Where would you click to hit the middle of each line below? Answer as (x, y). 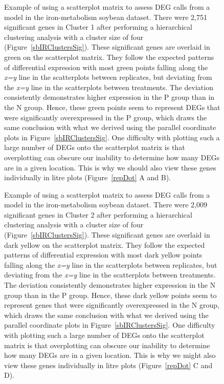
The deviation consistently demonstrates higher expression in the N (110, 285)
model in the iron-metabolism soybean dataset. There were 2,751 (106, 17)
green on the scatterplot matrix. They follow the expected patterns (109, 57)
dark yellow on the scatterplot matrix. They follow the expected (105, 244)
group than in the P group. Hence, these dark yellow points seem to (110, 295)
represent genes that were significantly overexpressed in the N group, (112, 305)
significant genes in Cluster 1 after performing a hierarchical (98, 27)
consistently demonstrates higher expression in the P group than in (109, 97)
